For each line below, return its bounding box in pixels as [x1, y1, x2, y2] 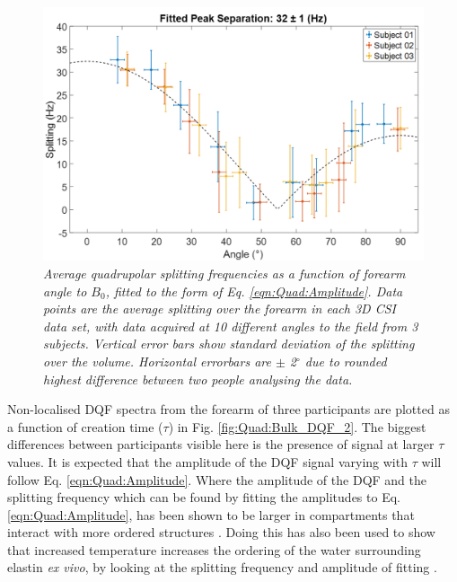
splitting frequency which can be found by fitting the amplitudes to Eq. [7, 488, 400, 507]
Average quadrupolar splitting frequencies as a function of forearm [43, 263, 406, 282]
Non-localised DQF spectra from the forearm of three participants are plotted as [7, 400, 450, 419]
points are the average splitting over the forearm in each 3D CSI [43, 299, 396, 318]
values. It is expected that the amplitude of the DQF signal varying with [7, 452, 408, 471]
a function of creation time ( [7, 417, 163, 436]
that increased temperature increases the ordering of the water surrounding [7, 540, 421, 559]
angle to [43, 281, 87, 300]
